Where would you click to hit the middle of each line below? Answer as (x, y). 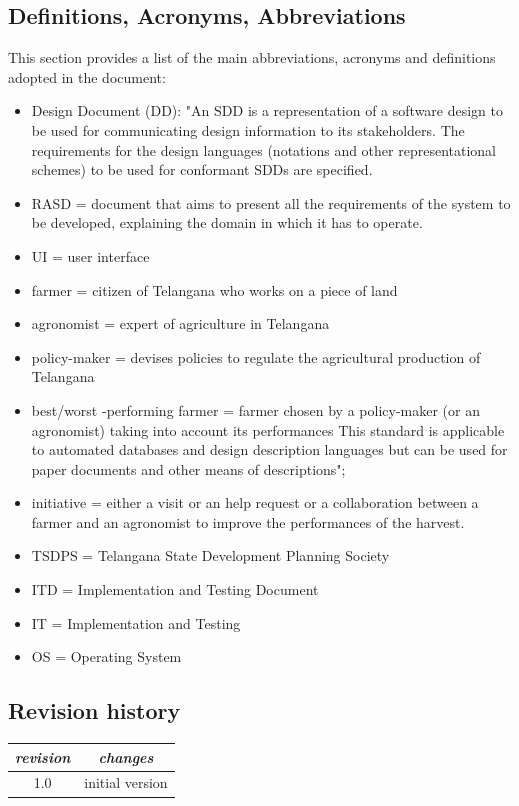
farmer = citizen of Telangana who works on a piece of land (214, 289)
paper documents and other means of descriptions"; (188, 468)
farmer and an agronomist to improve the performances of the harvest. (248, 521)
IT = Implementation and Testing (136, 622)
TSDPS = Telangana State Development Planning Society (210, 555)
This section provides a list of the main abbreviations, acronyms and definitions (252, 57)
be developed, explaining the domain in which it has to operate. (227, 222)
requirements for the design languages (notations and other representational (263, 149)
